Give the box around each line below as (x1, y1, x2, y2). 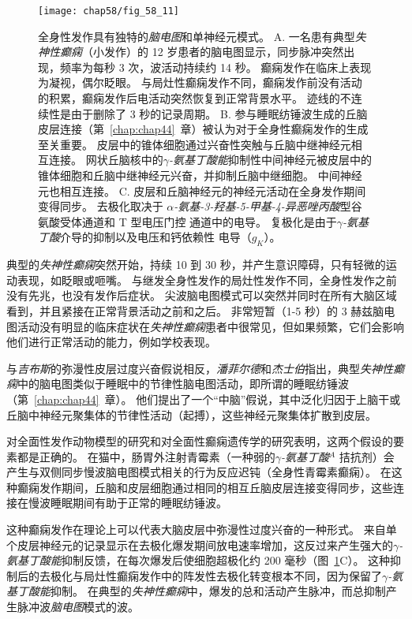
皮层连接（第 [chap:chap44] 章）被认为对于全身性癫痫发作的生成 (38, 121, 369, 137)
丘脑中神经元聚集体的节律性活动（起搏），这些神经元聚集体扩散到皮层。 (6, 406, 376, 423)
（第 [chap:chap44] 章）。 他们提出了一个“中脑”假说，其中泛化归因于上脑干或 (6, 390, 401, 407)
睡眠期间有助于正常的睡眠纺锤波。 (50, 494, 227, 511)
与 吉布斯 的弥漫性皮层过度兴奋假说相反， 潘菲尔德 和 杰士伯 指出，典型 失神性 (6, 360, 393, 376)
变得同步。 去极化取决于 (38, 198, 163, 214)
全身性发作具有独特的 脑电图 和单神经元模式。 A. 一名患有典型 (38, 28, 355, 44)
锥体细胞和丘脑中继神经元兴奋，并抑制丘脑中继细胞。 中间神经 (38, 167, 362, 183)
